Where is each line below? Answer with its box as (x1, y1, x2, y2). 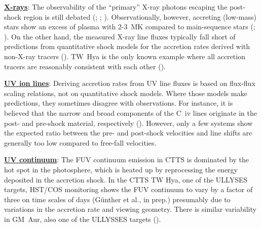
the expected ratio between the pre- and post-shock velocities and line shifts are (4, 127, 252, 138)
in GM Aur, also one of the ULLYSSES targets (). (4, 213, 161, 224)
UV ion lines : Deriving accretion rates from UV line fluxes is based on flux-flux (4, 78, 255, 88)
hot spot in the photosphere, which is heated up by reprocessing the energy (4, 164, 238, 174)
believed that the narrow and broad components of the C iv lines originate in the (4, 107, 257, 118)
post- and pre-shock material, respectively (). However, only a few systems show (4, 117, 253, 128)
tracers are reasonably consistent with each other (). (4, 61, 166, 71)
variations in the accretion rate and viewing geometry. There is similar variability (4, 204, 256, 214)
